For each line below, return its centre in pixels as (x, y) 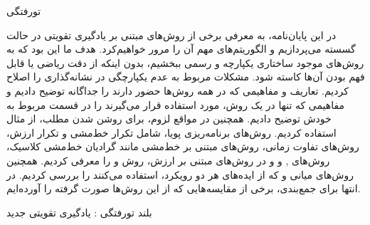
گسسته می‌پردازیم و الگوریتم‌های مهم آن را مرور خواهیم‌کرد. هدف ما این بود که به (181, 49)
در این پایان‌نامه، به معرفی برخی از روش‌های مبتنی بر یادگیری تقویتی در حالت (171, 35)
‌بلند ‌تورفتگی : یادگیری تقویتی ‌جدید (79, 212)
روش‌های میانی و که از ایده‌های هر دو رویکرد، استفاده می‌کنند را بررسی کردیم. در (180, 174)
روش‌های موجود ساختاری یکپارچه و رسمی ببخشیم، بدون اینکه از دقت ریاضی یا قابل (185, 62)
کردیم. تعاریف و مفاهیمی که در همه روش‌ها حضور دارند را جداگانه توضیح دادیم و (178, 90)
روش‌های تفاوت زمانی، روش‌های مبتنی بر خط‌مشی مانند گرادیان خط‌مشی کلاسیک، (183, 146)
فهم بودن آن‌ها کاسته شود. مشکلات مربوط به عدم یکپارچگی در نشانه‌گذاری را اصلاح (186, 77)
